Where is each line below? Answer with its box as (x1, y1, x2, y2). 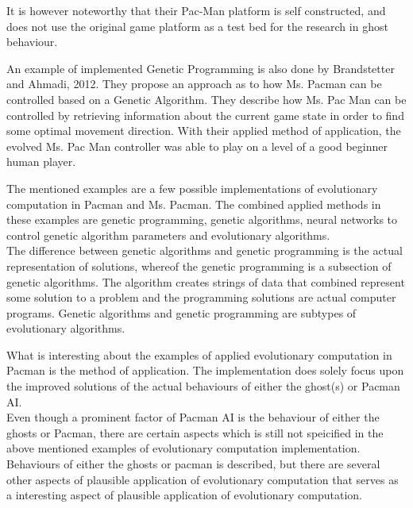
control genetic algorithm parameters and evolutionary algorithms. (6, 226, 330, 243)
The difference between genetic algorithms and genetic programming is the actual (6, 242, 403, 259)
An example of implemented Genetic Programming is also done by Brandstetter (6, 60, 395, 76)
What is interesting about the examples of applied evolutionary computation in (6, 346, 392, 363)
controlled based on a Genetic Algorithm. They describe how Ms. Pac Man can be (6, 90, 407, 107)
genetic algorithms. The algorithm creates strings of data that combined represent (6, 273, 405, 290)
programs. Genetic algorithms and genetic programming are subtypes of (6, 304, 357, 321)
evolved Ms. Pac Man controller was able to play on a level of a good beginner (6, 137, 388, 154)
